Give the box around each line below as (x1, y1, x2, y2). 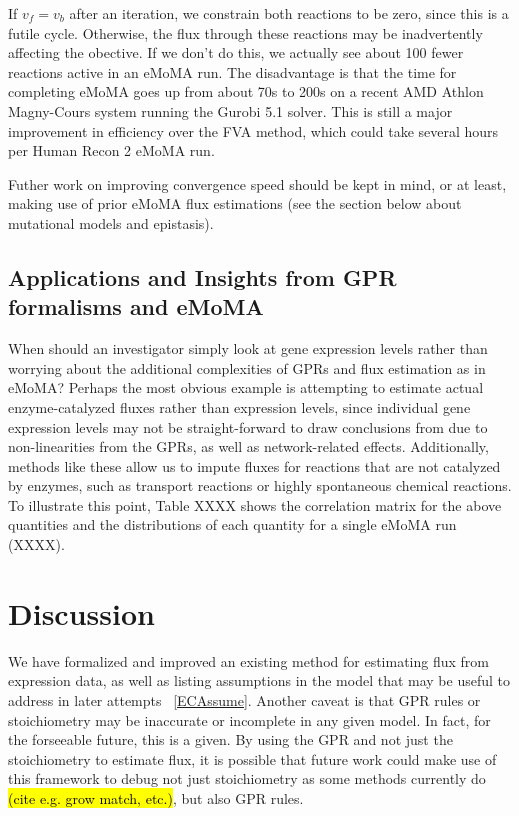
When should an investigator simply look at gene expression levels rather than (8, 338, 488, 359)
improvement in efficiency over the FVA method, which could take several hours (8, 120, 499, 141)
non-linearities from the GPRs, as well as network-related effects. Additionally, (8, 436, 489, 457)
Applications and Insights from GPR (8, 261, 397, 292)
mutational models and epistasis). (8, 212, 214, 233)
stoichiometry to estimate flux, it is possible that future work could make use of (8, 748, 497, 769)
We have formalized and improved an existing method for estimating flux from (8, 650, 489, 671)
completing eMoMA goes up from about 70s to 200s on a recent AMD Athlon (8, 81, 484, 102)
